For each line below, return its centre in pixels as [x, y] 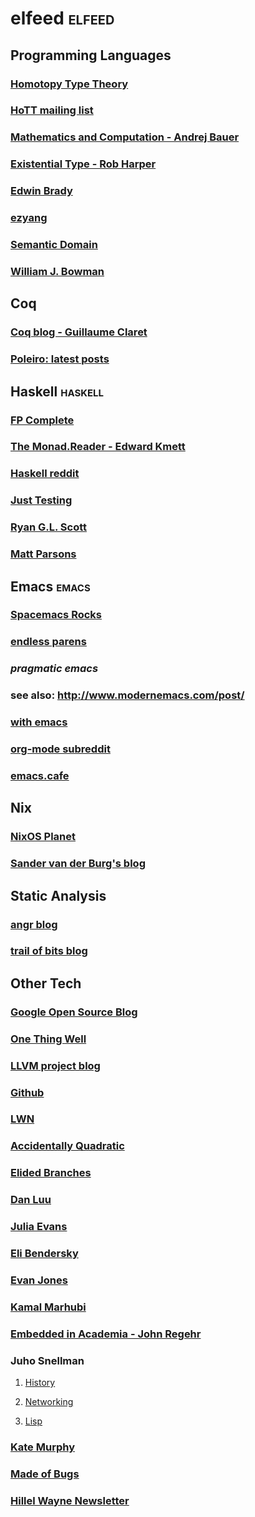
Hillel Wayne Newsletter [70, 1500]
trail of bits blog [49, 951]
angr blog [34, 924]
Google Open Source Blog [74, 1012]
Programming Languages [91, 55]
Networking [49, 1402]
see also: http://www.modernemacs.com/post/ [127, 695]
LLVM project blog [55, 1065]
